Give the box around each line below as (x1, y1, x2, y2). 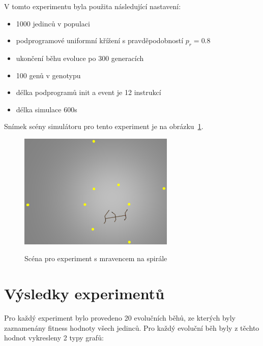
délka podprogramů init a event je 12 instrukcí (16, 87, 161, 98)
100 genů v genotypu (16, 70, 81, 80)
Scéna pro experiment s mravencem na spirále (24, 253, 167, 264)
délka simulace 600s (16, 104, 77, 114)
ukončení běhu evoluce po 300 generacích (16, 52, 144, 63)
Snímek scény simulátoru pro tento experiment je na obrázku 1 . (4, 121, 203, 132)
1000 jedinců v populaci (16, 18, 90, 28)
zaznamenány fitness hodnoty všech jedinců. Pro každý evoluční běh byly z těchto (4, 322, 259, 333)
